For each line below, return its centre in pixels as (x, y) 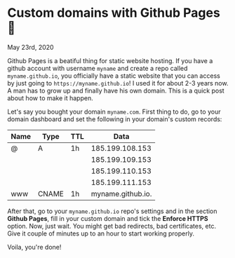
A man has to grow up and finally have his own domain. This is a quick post (116, 90)
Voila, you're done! (34, 247)
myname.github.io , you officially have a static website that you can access (114, 76)
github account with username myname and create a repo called (98, 68)
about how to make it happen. (50, 98)
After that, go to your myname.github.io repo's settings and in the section (112, 211)
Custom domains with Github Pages (114, 13)
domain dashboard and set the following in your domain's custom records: (115, 119)
